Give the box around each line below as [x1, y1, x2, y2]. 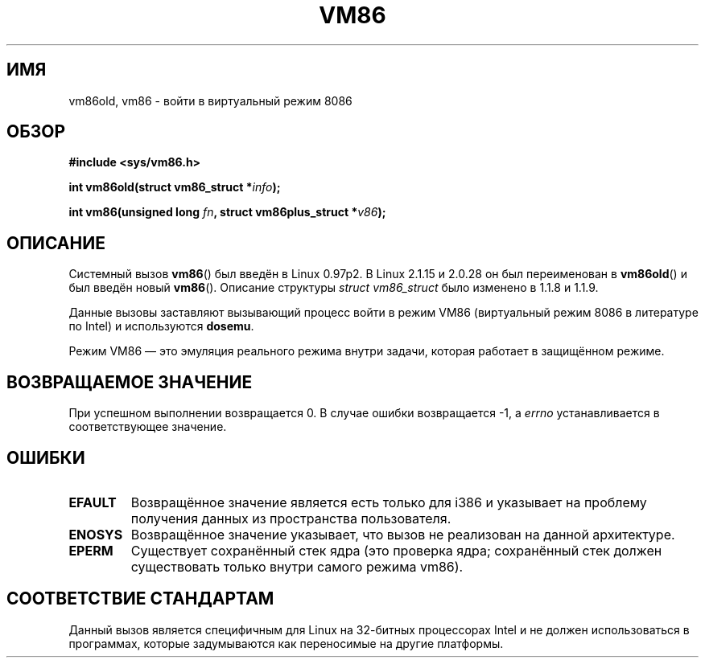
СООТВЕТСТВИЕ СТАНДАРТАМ [6, 588, 274, 609]
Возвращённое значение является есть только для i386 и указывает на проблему [130, 494, 647, 510]
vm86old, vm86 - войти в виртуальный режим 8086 [68, 93, 352, 108]
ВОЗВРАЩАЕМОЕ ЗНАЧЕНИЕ [6, 371, 253, 392]
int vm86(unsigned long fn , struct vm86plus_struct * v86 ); [68, 205, 386, 219]
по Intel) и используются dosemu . [68, 319, 254, 334]
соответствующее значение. [68, 420, 227, 434]
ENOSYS [68, 526, 123, 543]
